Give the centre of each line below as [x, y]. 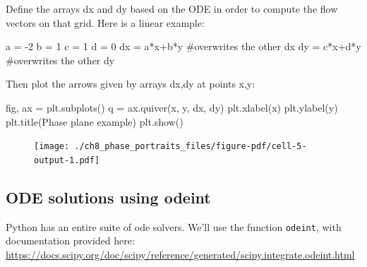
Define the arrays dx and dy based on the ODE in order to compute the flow [172, 8]
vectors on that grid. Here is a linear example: [105, 22]
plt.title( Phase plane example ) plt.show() [95, 121]
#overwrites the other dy [60, 60]
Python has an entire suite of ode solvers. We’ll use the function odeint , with [174, 226]
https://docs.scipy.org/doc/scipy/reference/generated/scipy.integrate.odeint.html [180, 254]
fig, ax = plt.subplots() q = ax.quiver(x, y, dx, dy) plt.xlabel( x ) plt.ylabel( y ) [172, 107]
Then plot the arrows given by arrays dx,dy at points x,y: [131, 84]
